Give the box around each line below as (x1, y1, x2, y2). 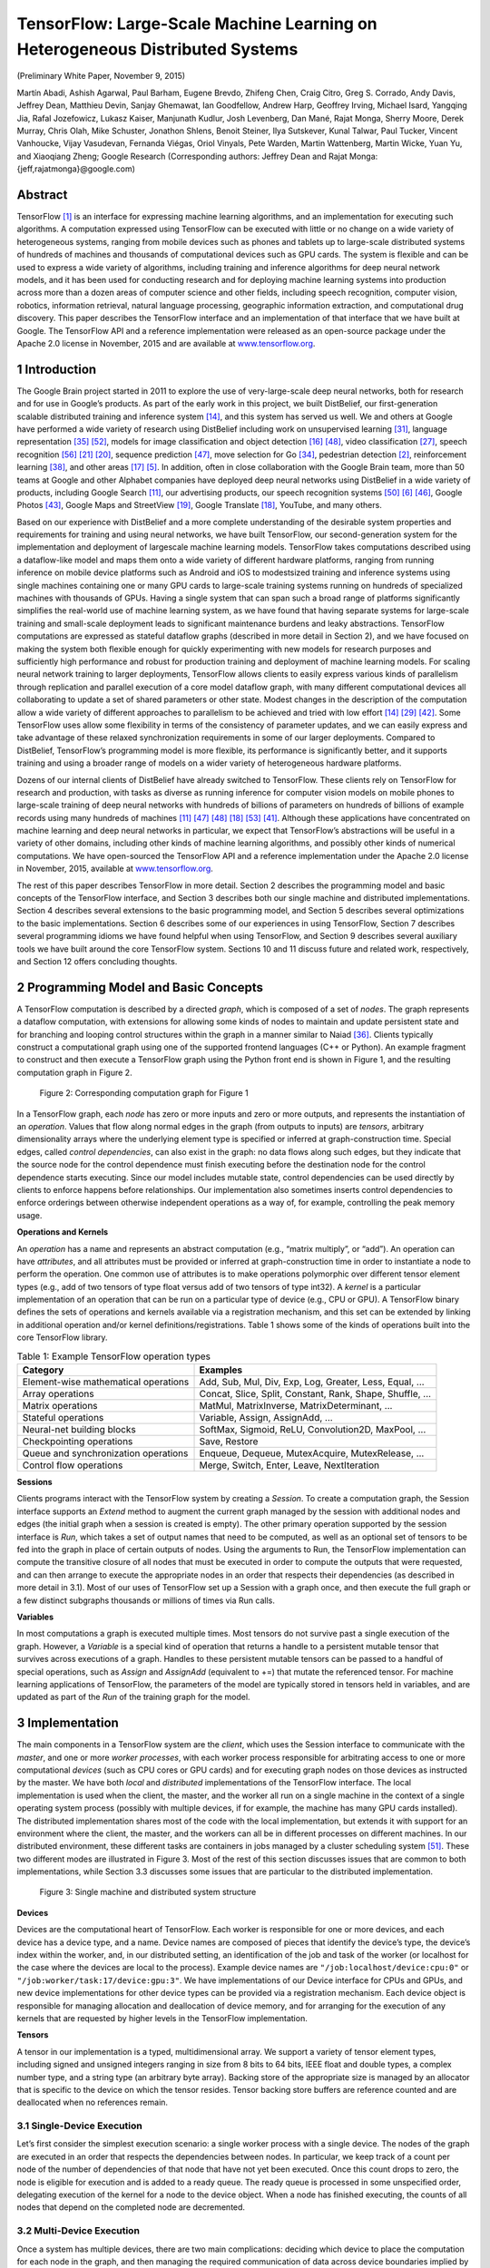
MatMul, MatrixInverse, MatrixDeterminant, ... (199, 1400, 393, 1413)
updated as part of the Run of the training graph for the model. (16, 1692, 250, 1703)
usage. (16, 1209, 43, 1220)
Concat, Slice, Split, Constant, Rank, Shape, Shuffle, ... (199, 1388, 431, 1401)
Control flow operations (22, 1459, 123, 1471)
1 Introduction (16, 361, 97, 376)
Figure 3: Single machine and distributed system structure (39, 1887, 257, 1898)
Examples (199, 1364, 243, 1376)
